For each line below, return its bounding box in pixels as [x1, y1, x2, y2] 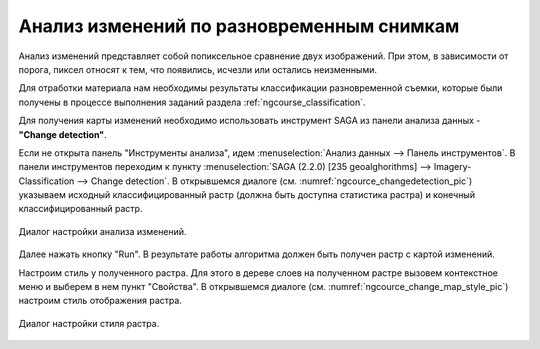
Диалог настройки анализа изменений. [18, 225, 187, 237]
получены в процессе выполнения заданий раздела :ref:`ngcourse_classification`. [18, 96, 366, 108]
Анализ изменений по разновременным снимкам [18, 15, 460, 37]
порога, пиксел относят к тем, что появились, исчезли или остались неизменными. [18, 63, 377, 75]
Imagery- [433, 161, 472, 173]
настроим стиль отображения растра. [18, 295, 182, 307]
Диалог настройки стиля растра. [18, 317, 160, 329]
